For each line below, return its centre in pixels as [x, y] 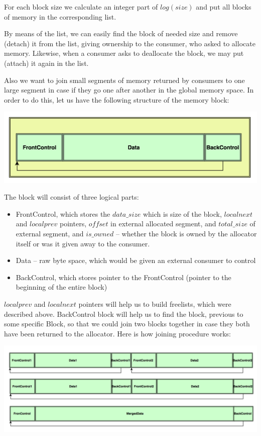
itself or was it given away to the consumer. [83, 243]
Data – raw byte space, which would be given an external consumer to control [136, 260]
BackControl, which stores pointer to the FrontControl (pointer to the [123, 277]
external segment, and [50, 233]
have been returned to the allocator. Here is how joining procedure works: [117, 333]
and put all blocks [224, 7]
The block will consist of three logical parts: [72, 197]
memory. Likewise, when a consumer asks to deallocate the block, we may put [124, 53]
